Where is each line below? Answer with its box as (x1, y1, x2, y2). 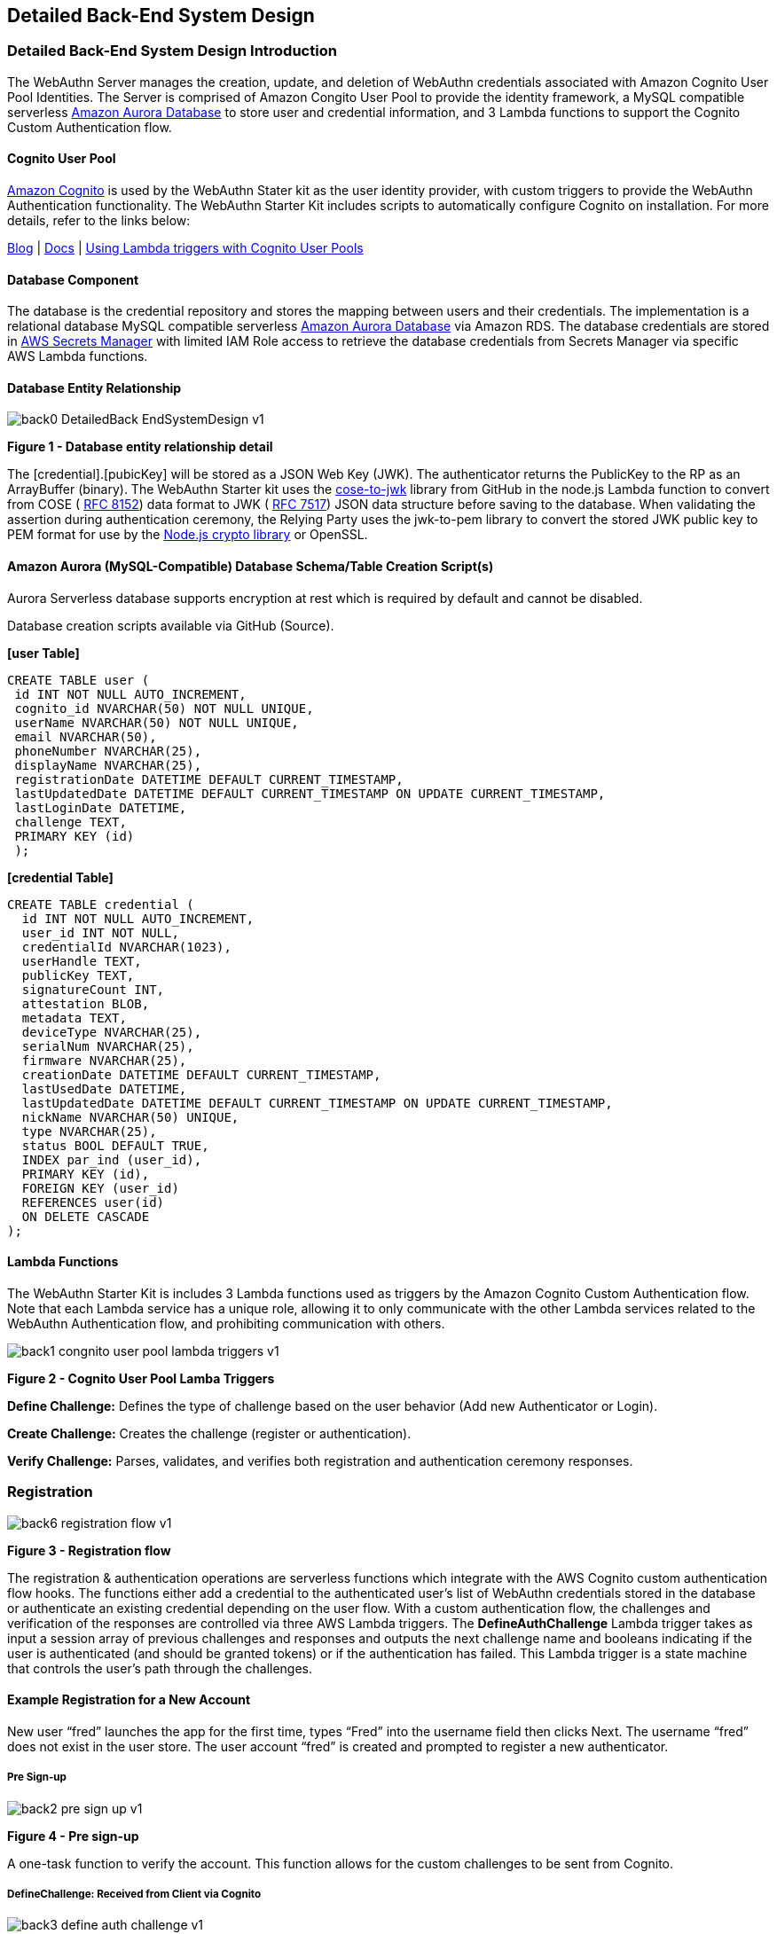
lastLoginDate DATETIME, (14, 800, 187, 815)
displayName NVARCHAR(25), (14, 757, 202, 772)
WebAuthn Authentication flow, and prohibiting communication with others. (7, 1315, 445, 1331)
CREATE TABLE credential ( (7, 897, 194, 912)
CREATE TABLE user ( (7, 672, 150, 687)
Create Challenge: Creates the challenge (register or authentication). (7, 1425, 412, 1441)
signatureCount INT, (21, 982, 165, 997)
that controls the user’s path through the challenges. (7, 1660, 313, 1676)
